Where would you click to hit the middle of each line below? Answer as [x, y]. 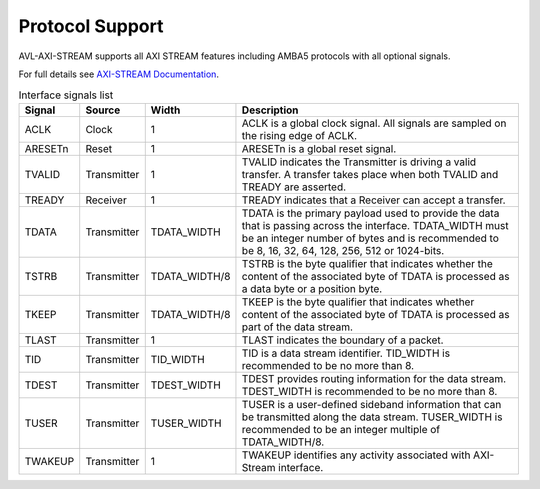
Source [103, 110]
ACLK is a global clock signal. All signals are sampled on [374, 123]
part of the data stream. [297, 327]
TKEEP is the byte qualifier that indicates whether [358, 302]
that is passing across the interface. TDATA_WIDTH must [375, 225]
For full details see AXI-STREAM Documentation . [119, 74]
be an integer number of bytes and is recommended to [370, 238]
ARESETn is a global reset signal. [319, 148]
